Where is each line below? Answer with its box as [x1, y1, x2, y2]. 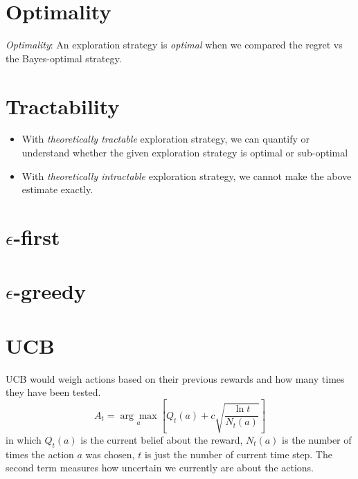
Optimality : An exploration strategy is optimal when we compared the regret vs [6, 37, 343, 52]
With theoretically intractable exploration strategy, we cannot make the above [21, 168, 352, 183]
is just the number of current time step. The [144, 446, 332, 461]
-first [13, 223, 60, 251]
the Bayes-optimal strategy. [6, 51, 122, 65]
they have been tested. [6, 385, 101, 399]
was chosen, [85, 446, 135, 461]
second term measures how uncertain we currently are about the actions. [6, 460, 314, 475]
